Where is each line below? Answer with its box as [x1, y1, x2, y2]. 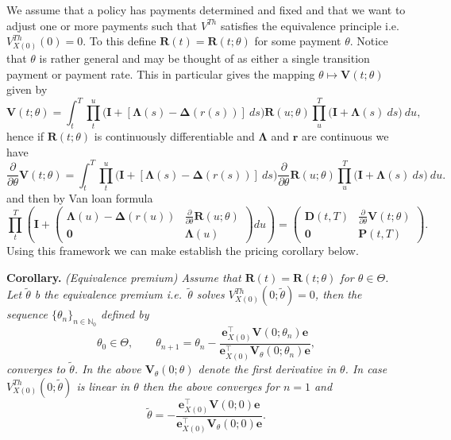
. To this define [83, 33, 156, 49]
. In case [345, 361, 387, 377]
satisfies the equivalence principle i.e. [220, 17, 399, 33]
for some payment [254, 33, 341, 49]
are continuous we [302, 128, 389, 144]
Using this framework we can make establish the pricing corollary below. [6, 242, 359, 259]
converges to [6, 361, 66, 377]
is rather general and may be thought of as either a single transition [39, 49, 370, 66]
